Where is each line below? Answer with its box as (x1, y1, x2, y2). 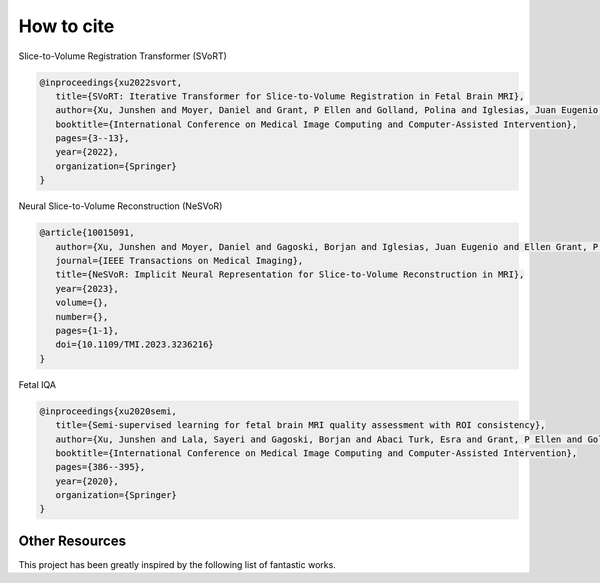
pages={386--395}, (55, 461, 146, 473)
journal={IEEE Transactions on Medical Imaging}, (55, 255, 304, 267)
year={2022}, (55, 146, 120, 158)
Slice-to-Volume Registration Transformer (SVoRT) (18, 50, 227, 62)
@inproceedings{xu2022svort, (39, 76, 183, 88)
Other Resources (18, 532, 127, 549)
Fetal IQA (18, 378, 57, 390)
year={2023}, (55, 283, 120, 294)
